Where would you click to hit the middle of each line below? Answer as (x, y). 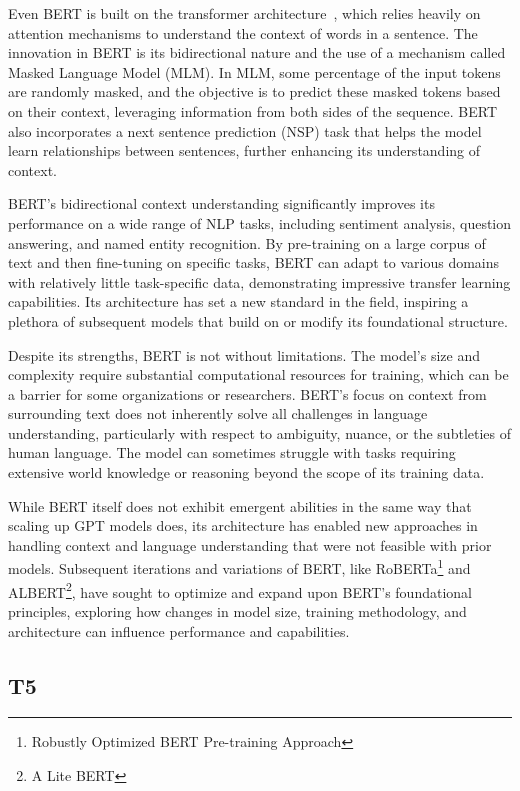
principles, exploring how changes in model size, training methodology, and (237, 610)
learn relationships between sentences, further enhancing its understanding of (244, 150)
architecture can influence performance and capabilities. (179, 630)
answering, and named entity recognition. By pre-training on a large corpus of (247, 242)
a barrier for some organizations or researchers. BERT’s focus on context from (247, 393)
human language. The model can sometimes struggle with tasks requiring (232, 452)
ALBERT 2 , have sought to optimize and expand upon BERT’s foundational (240, 590)
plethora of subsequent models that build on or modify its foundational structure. (258, 320)
